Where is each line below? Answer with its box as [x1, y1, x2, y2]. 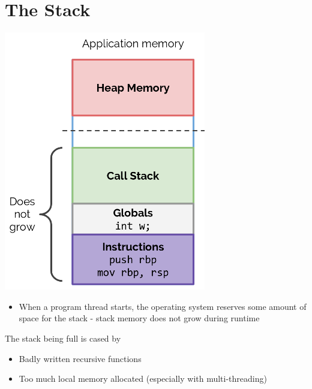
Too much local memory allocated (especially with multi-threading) [19, 372, 267, 385]
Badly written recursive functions [19, 352, 142, 364]
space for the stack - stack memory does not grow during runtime [19, 312, 260, 324]
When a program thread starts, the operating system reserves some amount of [19, 300, 307, 312]
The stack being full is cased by [5, 331, 121, 344]
